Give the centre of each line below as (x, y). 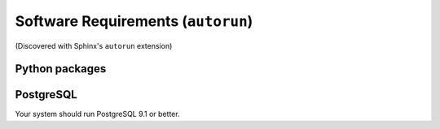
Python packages (61, 69)
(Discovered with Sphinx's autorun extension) (94, 45)
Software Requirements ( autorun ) (134, 21)
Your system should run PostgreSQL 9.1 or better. (97, 114)
